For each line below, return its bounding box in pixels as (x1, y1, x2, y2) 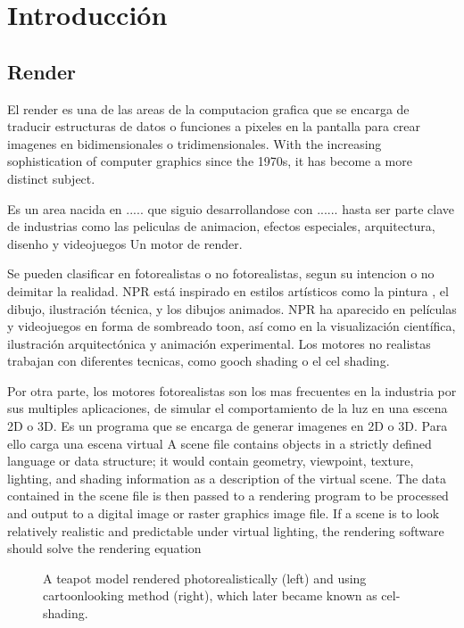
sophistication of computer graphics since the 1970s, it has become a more (7, 152, 412, 170)
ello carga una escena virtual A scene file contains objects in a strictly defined (7, 434, 432, 452)
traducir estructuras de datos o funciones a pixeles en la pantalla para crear (7, 117, 421, 136)
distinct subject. (7, 169, 95, 187)
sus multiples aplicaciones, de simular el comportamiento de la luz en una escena (7, 399, 448, 417)
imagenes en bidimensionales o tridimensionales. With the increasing (7, 134, 382, 153)
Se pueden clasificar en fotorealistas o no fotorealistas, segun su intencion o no (7, 264, 435, 283)
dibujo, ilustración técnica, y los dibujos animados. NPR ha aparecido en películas (7, 299, 457, 318)
